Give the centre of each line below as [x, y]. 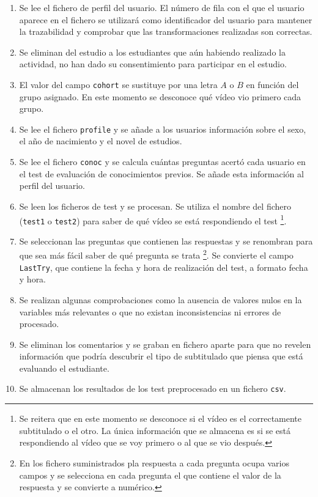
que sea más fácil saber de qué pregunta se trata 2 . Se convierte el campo [156, 254]
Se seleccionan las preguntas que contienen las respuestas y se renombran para [166, 241]
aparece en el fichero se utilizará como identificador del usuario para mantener [166, 19]
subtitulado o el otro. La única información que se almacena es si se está [155, 430]
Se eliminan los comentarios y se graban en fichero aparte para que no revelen [165, 344]
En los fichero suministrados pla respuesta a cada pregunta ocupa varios [154, 462]
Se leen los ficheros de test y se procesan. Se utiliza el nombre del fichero [155, 206]
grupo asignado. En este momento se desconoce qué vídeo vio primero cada [160, 96]
